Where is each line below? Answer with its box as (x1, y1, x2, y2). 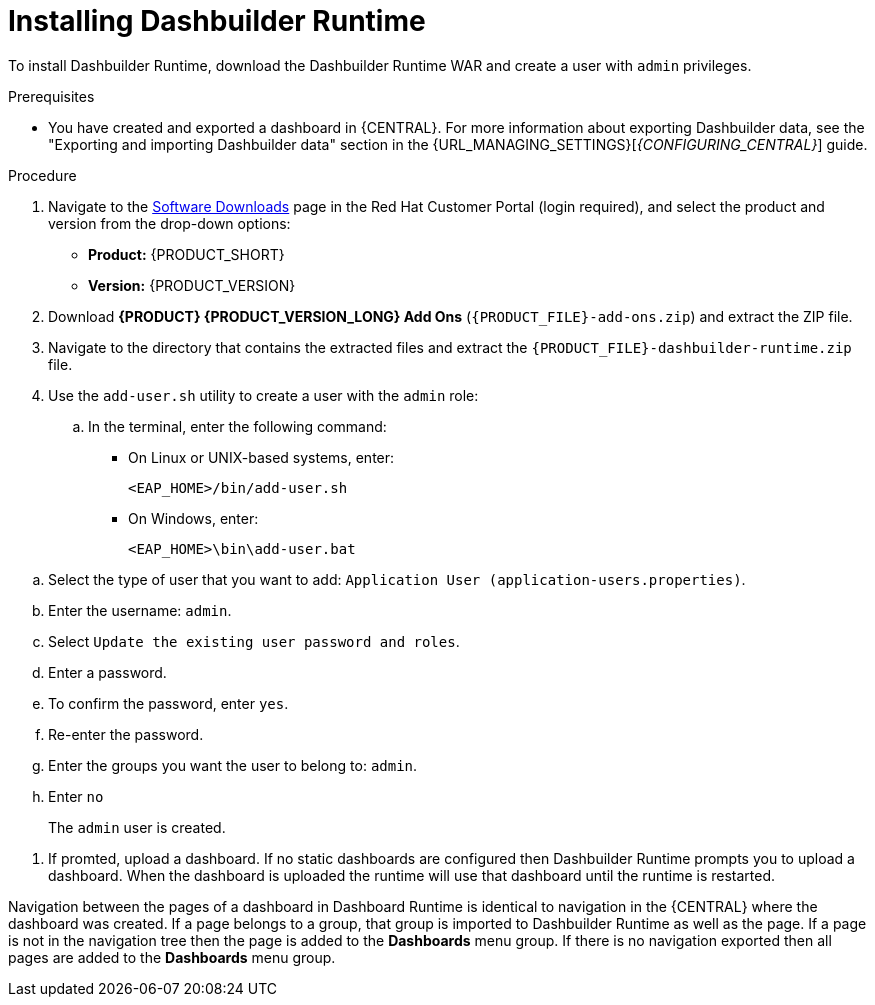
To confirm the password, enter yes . (48, 694, 289, 712)
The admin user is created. (48, 818, 226, 836)
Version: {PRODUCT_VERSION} (88, 276, 296, 294)
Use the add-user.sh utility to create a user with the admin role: (48, 386, 479, 404)
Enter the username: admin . (48, 601, 232, 619)
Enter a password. (48, 663, 167, 681)
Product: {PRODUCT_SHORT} (88, 245, 285, 263)
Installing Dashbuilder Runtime (8, 4, 426, 38)
